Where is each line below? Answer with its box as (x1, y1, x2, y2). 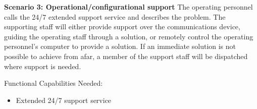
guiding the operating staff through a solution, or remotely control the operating (4, 31, 253, 41)
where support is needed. (4, 61, 81, 71)
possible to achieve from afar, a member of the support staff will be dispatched (4, 50, 248, 61)
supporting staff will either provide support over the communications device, (4, 21, 240, 32)
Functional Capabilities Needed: (4, 78, 103, 88)
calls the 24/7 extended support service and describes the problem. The (4, 11, 226, 22)
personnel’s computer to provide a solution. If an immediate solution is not (4, 41, 236, 51)
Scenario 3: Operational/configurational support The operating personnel (4, 2, 253, 12)
